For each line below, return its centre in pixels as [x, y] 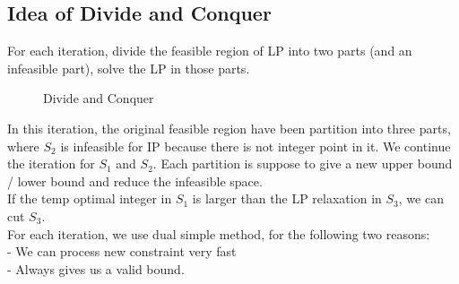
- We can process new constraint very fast [122, 251]
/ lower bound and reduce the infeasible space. [135, 181]
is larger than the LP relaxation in [287, 198]
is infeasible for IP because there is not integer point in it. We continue [255, 146]
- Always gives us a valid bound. [96, 268]
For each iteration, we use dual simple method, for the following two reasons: [219, 233]
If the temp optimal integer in [90, 198]
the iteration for [51, 164]
